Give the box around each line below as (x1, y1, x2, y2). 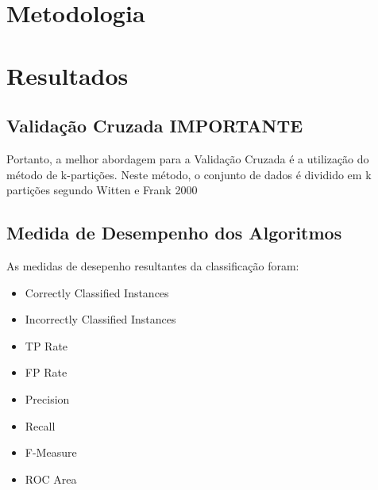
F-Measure (25, 444, 77, 461)
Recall (25, 417, 56, 434)
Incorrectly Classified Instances (25, 311, 176, 327)
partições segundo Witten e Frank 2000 (6, 182, 198, 198)
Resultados (6, 59, 129, 91)
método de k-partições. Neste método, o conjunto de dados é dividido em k (6, 166, 372, 182)
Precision (25, 390, 70, 407)
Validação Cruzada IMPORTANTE (6, 113, 303, 138)
